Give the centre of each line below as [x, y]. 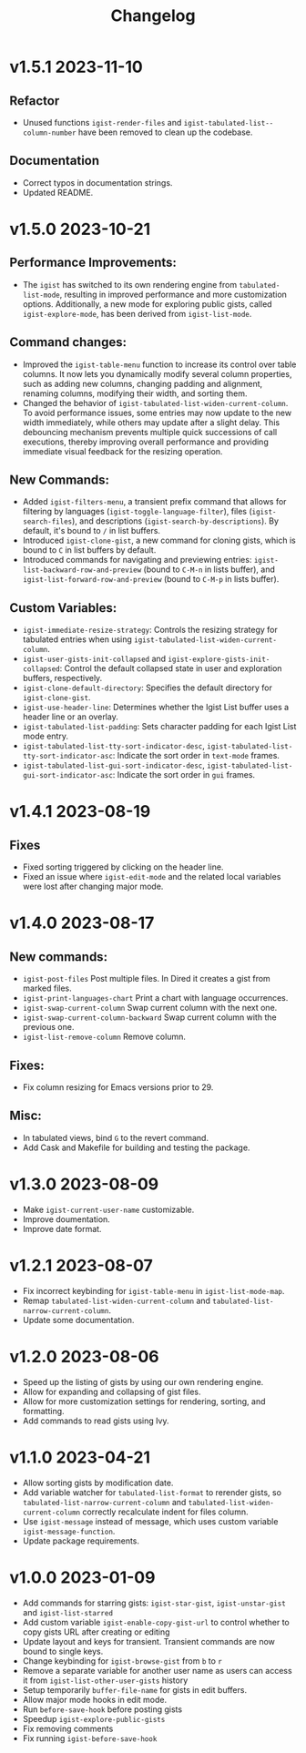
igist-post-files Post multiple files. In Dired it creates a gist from [146, 979]
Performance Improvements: [93, 263]
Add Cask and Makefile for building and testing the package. [136, 1147]
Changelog [153, 16]
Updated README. [58, 192]
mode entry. [45, 736]
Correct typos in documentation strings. [97, 182]
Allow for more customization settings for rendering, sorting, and [144, 1401]
